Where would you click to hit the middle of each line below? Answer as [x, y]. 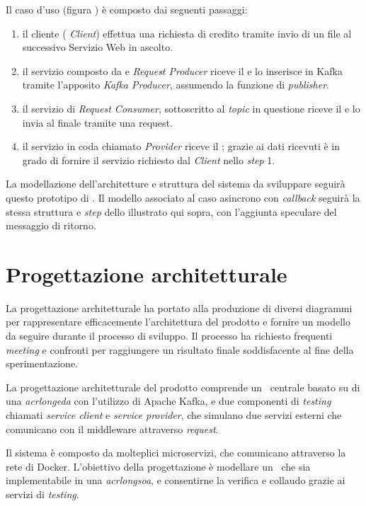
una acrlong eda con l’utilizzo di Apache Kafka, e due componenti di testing [168, 401]
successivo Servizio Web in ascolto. [98, 47]
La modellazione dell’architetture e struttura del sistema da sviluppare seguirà [176, 184]
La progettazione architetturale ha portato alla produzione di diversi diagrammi [179, 307]
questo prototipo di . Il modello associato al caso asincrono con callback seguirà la [183, 197]
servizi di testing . [42, 494]
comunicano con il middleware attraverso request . [112, 429]
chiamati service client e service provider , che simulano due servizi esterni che [174, 415]
